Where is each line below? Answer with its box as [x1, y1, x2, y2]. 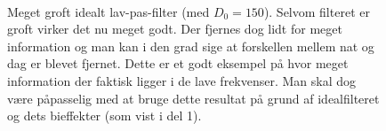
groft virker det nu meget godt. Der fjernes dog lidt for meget [7, 19, 342, 38]
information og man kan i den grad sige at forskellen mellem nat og [7, 36, 374, 55]
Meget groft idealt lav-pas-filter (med [7, 2, 210, 20]
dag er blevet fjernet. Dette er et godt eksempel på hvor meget [7, 54, 349, 73]
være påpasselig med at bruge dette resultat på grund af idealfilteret [7, 89, 380, 107]
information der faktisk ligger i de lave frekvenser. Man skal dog [7, 71, 357, 89]
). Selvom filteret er [263, 2, 370, 20]
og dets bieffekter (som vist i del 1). [7, 106, 202, 125]
